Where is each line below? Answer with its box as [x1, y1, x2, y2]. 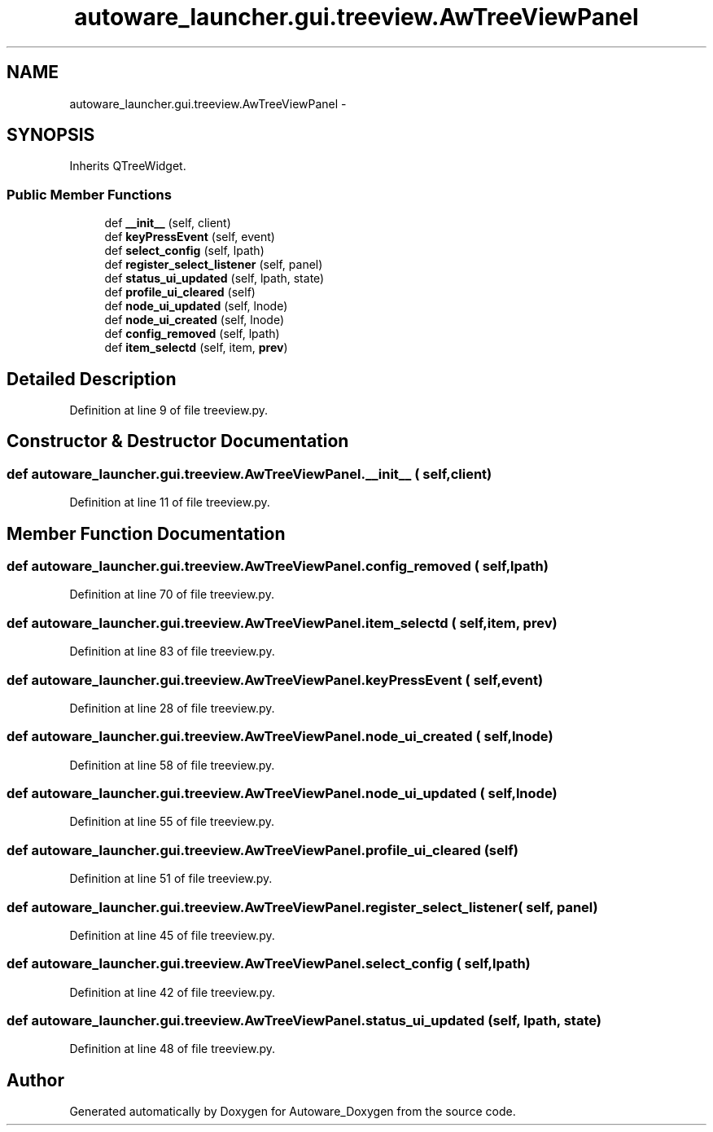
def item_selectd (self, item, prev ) [104, 340, 288, 355]
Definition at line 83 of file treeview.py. [69, 644, 275, 659]
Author [7, 1069, 64, 1090]
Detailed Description [7, 368, 177, 389]
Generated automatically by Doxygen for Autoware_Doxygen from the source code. [69, 1104, 516, 1119]
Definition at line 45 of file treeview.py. [69, 928, 275, 942]
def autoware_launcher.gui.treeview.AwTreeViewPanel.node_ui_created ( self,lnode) [7, 728, 553, 745]
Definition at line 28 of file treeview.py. [69, 700, 275, 715]
